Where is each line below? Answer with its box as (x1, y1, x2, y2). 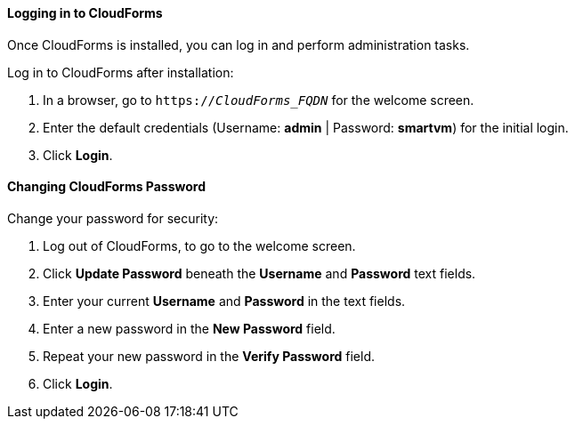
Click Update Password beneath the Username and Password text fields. (43, 265, 476, 281)
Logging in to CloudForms (7, 5, 163, 20)
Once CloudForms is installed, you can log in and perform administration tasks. (7, 36, 470, 52)
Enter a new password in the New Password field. (43, 320, 336, 336)
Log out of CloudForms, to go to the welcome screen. (43, 237, 356, 253)
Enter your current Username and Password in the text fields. (43, 293, 406, 309)
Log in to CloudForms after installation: (7, 64, 234, 80)
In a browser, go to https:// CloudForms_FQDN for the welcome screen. (43, 92, 474, 108)
